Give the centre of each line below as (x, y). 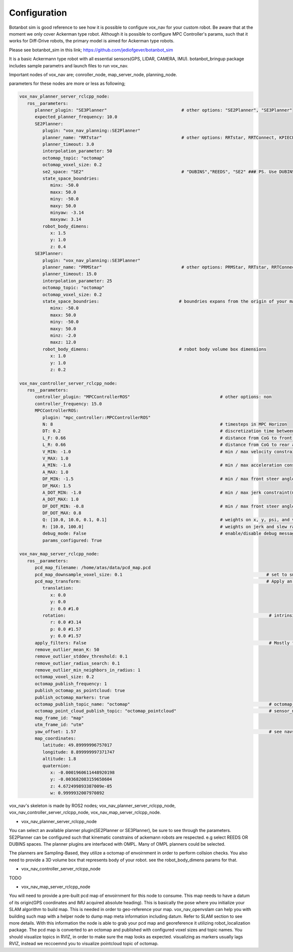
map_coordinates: (56, 738)
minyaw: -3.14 (67, 213)
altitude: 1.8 (59, 759)
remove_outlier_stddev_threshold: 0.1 (81, 657)
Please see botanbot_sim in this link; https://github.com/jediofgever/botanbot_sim (91, 50)
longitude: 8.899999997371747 (78, 752)
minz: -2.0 (63, 335)
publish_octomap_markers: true (72, 697)
